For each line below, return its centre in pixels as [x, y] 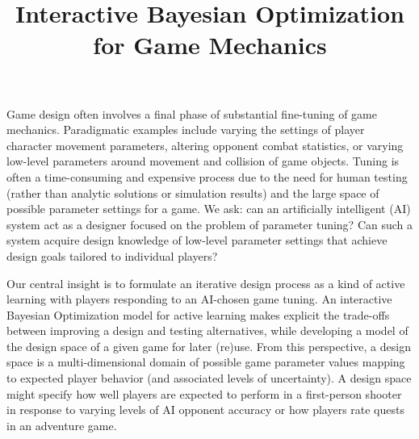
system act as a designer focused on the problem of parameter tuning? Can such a [210, 224]
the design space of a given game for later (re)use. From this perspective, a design [209, 346]
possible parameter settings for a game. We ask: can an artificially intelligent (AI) [209, 209]
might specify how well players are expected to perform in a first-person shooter [204, 393]
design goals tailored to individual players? [112, 255]
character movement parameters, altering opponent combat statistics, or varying [205, 145]
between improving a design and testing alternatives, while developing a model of [207, 330]
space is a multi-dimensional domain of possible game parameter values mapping [206, 362]
